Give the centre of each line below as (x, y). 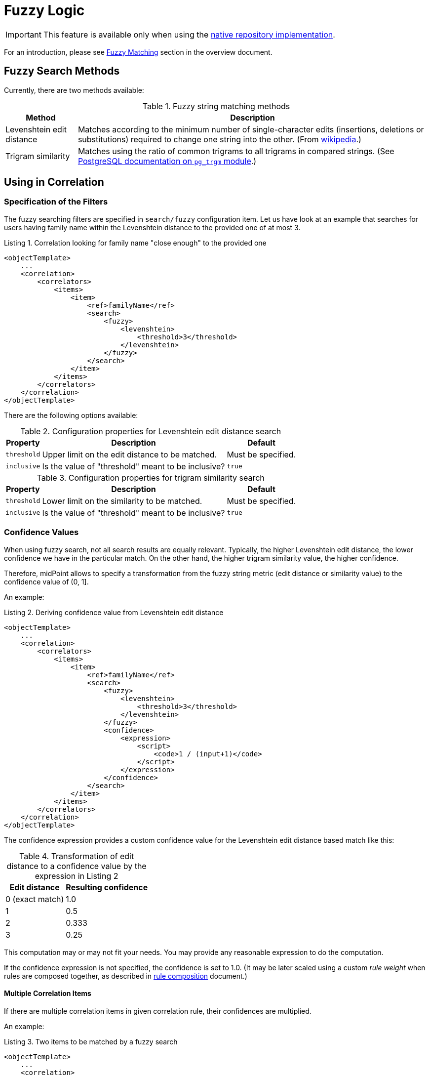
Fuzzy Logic (44, 10)
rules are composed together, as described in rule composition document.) (126, 976)
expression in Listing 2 (77, 876)
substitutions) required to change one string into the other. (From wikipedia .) (219, 139)
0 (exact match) (35, 899)
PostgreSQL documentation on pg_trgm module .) (167, 161)
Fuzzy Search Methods (62, 71)
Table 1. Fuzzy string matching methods (216, 106)
